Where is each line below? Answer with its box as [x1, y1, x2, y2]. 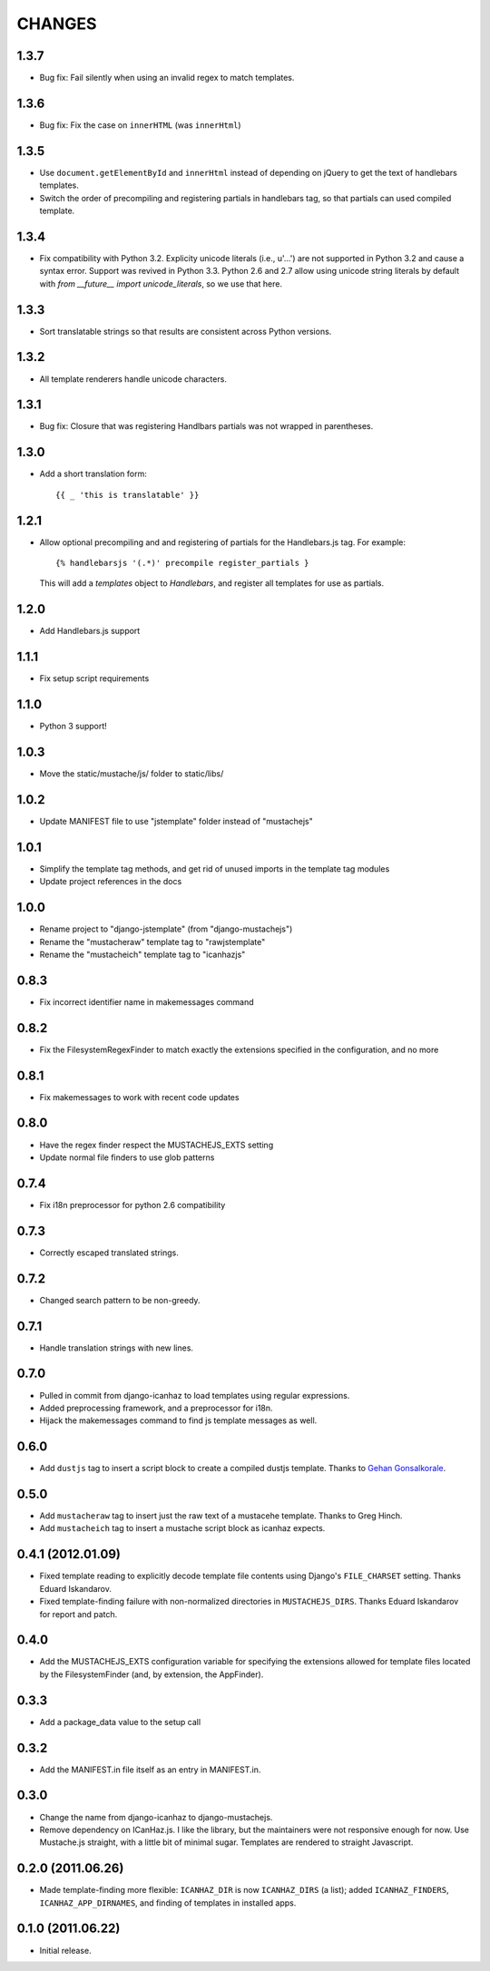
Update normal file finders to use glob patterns [39, 1152, 215, 1163]
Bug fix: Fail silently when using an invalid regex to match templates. [39, 73, 295, 83]
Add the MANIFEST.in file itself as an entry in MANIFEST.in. [39, 1764, 261, 1775]
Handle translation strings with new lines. [39, 1342, 194, 1353]
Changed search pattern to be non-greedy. [39, 1294, 201, 1305]
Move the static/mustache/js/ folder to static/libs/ [39, 768, 224, 779]
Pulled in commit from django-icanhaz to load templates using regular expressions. [39, 1390, 350, 1400]
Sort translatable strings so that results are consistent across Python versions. [39, 326, 332, 337]
